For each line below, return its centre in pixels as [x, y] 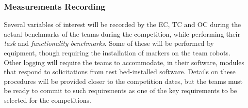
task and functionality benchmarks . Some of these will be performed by [109, 43]
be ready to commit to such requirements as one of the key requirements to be [121, 90]
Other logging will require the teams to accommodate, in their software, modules [124, 62]
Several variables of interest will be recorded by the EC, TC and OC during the [123, 24]
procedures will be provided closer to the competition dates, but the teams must [124, 81]
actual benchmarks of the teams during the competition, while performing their [122, 34]
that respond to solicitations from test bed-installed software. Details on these [120, 72]
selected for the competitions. [48, 100]
